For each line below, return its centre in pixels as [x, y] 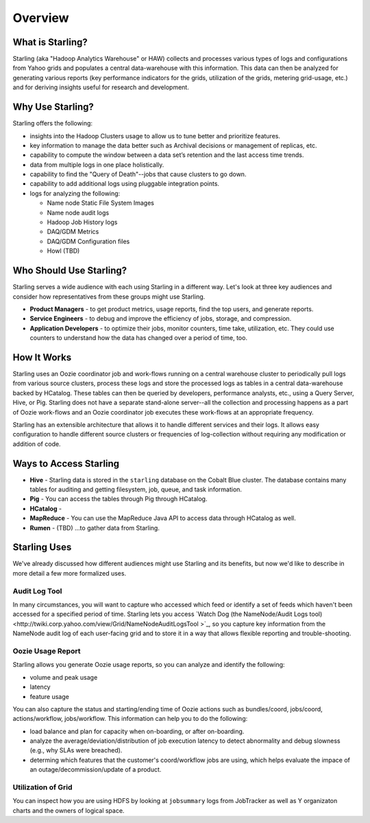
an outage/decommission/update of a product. [96, 770]
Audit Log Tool [37, 591]
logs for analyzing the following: [75, 193]
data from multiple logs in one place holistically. [97, 164]
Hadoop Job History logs [82, 222]
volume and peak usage [64, 677]
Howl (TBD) [63, 251]
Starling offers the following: [52, 123]
